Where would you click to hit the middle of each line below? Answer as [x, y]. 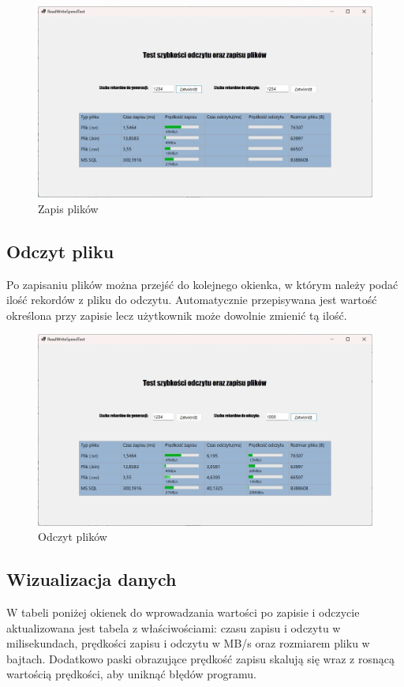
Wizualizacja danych [92, 579]
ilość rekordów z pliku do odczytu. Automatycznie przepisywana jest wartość [192, 300]
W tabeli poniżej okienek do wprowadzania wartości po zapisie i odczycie [183, 612]
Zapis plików [68, 208]
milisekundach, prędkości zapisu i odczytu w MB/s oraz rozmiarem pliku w [188, 643]
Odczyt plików [73, 537]
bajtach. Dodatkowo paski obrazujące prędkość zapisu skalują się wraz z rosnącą [200, 658]
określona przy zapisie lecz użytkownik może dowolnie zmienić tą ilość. [177, 315]
